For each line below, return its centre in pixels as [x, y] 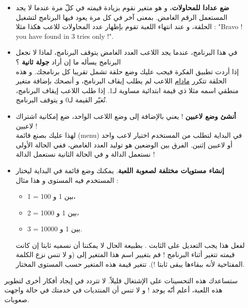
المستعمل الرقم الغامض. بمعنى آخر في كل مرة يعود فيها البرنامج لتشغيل [122, 17]
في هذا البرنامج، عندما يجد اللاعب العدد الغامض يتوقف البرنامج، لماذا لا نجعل [126, 52]
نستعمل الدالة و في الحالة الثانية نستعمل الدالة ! [85, 154]
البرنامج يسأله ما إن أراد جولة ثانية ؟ [68, 61]
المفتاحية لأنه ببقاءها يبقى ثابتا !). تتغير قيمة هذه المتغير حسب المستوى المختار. [130, 264]
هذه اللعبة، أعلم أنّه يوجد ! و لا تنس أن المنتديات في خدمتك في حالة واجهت [114, 290]
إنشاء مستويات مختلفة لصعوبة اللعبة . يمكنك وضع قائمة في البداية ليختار [120, 170]
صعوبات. [17, 299]
